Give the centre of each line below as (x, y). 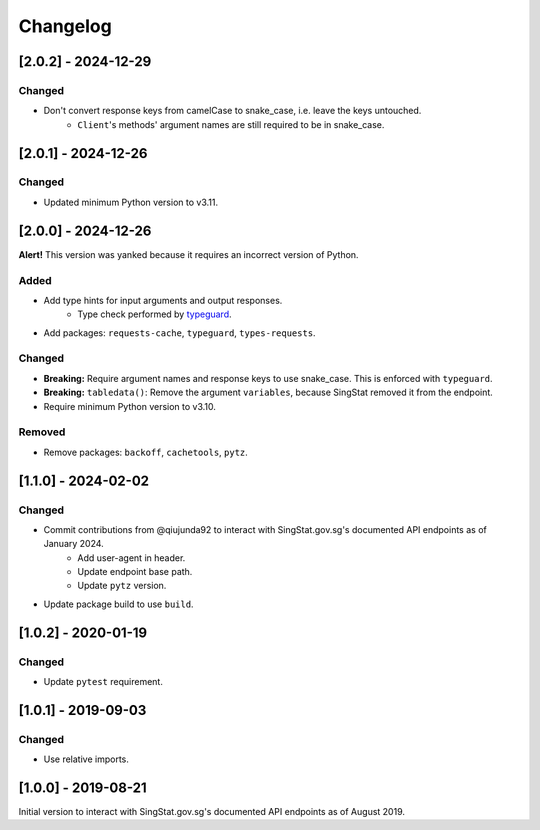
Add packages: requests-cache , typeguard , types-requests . (179, 332)
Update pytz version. (122, 586)
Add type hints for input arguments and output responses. (163, 300)
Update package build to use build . (118, 604)
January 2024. (73, 544)
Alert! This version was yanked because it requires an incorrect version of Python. (188, 254)
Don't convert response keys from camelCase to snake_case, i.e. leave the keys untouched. (232, 111)
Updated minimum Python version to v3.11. (131, 202)
